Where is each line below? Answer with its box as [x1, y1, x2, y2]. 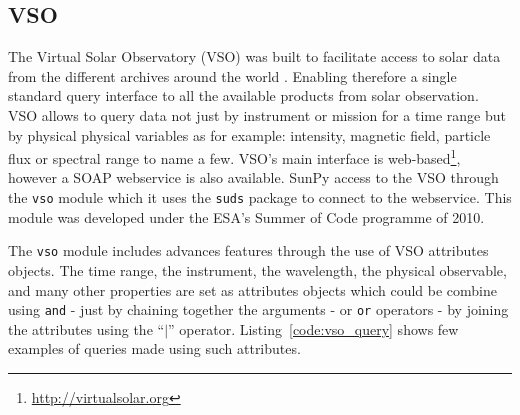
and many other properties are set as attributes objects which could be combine [8, 279, 498, 300]
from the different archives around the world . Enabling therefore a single [8, 65, 457, 86]
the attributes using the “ [8, 318, 165, 339]
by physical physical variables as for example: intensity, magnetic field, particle [8, 124, 491, 145]
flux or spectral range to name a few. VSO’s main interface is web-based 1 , [8, 145, 461, 168]
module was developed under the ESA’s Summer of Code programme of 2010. [8, 206, 485, 227]
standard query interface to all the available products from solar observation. [8, 85, 479, 106]
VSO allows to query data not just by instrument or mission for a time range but [8, 104, 506, 125]
